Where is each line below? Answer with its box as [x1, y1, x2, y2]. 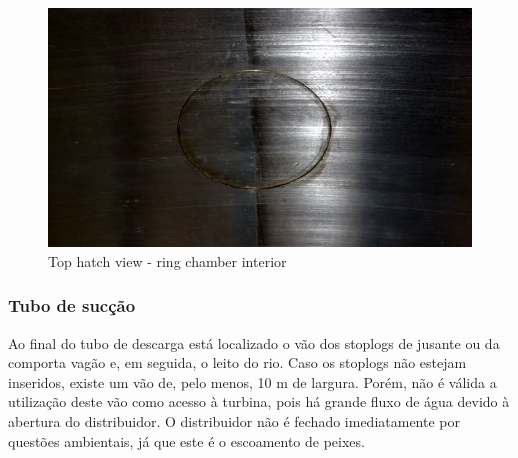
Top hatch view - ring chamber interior [48, 250, 287, 271]
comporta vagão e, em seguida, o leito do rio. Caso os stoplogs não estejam [8, 352, 467, 373]
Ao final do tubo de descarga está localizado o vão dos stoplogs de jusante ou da [8, 332, 500, 353]
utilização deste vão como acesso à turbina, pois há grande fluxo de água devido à [8, 391, 510, 412]
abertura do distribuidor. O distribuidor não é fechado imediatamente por [8, 410, 461, 431]
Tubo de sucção [8, 293, 136, 318]
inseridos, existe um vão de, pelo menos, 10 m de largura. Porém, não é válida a [8, 371, 497, 392]
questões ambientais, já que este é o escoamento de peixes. [8, 430, 365, 451]
